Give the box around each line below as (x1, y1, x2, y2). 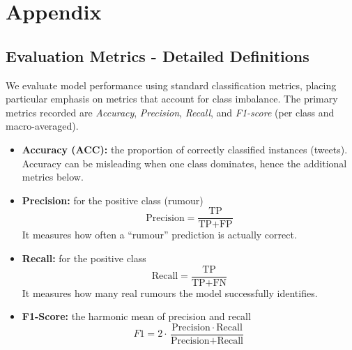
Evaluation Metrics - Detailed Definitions (6, 45, 309, 66)
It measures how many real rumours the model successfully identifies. (22, 285, 318, 300)
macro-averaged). (6, 119, 79, 133)
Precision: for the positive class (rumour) (22, 192, 204, 207)
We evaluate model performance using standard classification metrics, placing (6, 77, 337, 92)
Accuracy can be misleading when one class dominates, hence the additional (22, 155, 347, 170)
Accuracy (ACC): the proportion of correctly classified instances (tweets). (22, 142, 348, 156)
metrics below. (22, 169, 84, 184)
